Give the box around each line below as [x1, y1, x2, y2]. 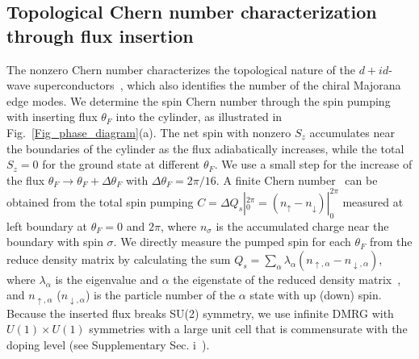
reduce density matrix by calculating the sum [6, 250, 231, 267]
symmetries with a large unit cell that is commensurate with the [89, 320, 408, 337]
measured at [342, 193, 404, 210]
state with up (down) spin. [249, 286, 382, 303]
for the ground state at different [42, 156, 200, 173]
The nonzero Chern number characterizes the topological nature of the [6, 61, 355, 77]
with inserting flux [6, 108, 98, 125]
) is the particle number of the [85, 286, 236, 303]
